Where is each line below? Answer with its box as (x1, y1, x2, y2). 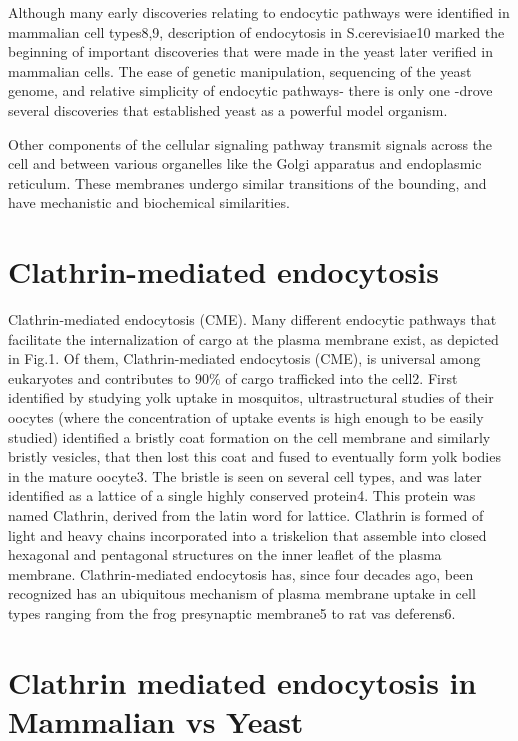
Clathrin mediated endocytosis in (8, 661, 477, 702)
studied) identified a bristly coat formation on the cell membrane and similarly (8, 426, 491, 447)
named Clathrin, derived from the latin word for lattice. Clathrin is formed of (8, 505, 484, 525)
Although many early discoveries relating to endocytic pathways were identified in (8, 2, 510, 22)
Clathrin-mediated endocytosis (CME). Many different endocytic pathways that (8, 309, 497, 330)
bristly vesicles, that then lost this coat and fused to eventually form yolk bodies (8, 446, 501, 467)
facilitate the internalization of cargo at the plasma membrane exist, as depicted (8, 328, 499, 349)
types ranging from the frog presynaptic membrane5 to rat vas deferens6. (8, 602, 456, 623)
